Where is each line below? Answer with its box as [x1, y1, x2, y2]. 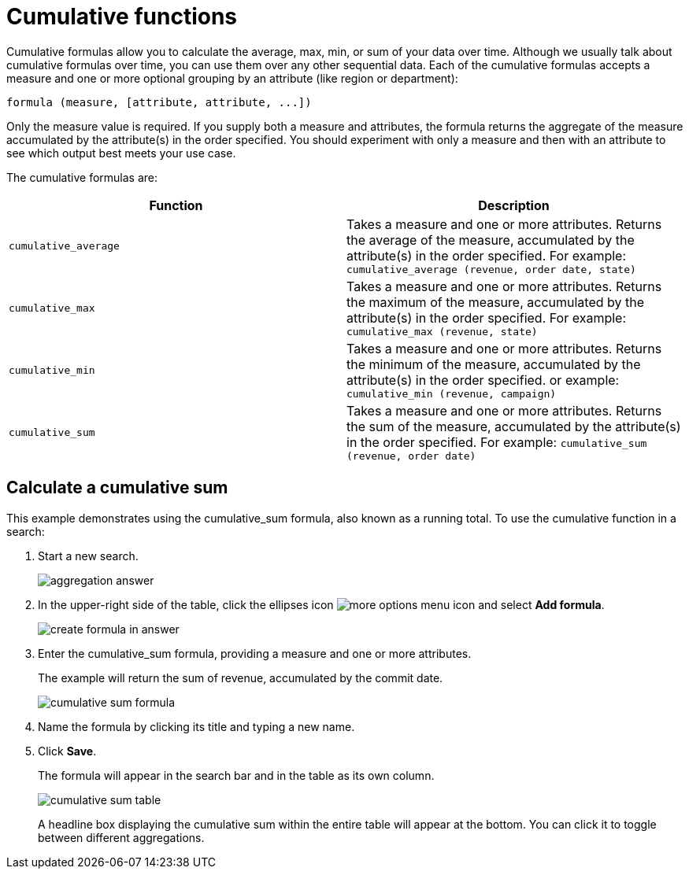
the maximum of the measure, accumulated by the [346, 294, 645, 310]
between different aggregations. [38, 830, 205, 844]
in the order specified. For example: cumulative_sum [346, 434, 647, 450]
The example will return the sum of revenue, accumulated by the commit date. [38, 670, 443, 685]
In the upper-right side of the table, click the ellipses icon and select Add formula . [38, 597, 605, 611]
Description [478, 197, 550, 213]
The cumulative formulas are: [6, 170, 158, 184]
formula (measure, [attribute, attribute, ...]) [6, 95, 312, 109]
